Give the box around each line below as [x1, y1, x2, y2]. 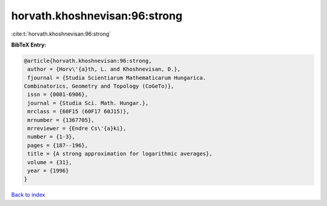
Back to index [11, 191, 45, 199]
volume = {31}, [27, 159, 73, 166]
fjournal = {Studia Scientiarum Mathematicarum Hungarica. [27, 74, 206, 81]
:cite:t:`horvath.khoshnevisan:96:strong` [11, 30, 111, 37]
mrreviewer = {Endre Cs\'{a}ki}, [27, 125, 127, 132]
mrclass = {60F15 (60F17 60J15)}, [27, 108, 130, 115]
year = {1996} [27, 167, 69, 174]
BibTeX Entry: [11, 41, 47, 48]
